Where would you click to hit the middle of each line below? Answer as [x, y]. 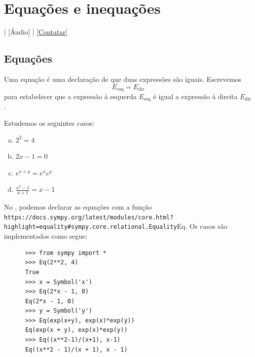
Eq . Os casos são [202, 226]
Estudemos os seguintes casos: [49, 123]
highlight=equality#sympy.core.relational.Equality [91, 227]
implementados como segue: [46, 236]
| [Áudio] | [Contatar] [36, 32]
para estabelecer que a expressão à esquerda [70, 96]
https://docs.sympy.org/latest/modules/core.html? [89, 217]
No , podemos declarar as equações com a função [78, 207]
